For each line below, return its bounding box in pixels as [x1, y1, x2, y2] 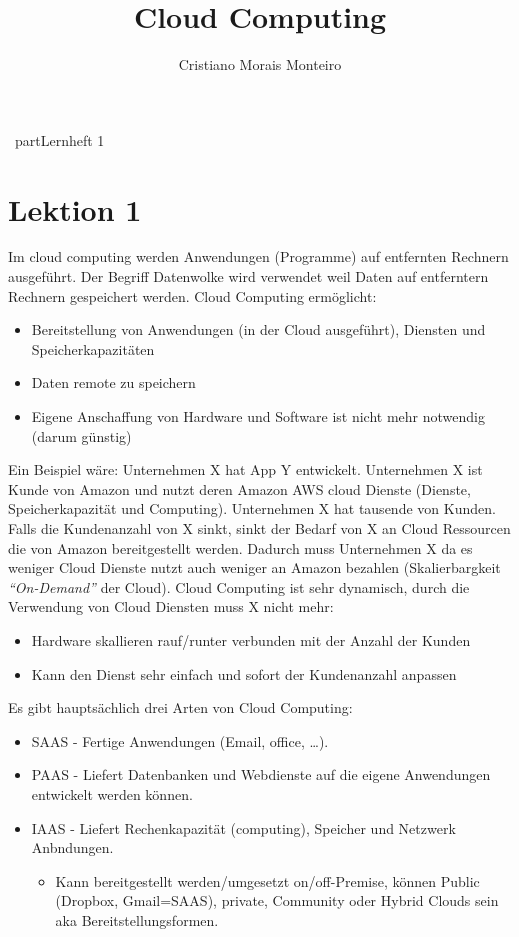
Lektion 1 [8, 188, 142, 229]
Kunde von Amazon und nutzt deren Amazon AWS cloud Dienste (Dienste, [8, 478, 471, 499]
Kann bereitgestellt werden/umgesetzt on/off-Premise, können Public [55, 870, 480, 891]
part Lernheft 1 [14, 129, 105, 150]
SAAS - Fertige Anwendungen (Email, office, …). [31, 730, 329, 751]
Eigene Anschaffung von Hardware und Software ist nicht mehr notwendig [31, 406, 485, 426]
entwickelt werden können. [31, 783, 193, 804]
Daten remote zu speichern [31, 372, 196, 393]
